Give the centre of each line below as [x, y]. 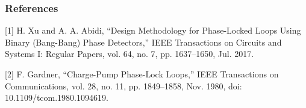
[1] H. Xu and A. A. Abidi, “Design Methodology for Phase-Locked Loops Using [153, 30]
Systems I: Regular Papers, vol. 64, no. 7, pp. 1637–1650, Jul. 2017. [130, 54]
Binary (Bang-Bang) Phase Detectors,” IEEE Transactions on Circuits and [143, 42]
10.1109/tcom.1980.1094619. [57, 97]
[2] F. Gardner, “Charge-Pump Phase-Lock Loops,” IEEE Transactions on [142, 74]
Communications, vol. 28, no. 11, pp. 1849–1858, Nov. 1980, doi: [123, 85]
